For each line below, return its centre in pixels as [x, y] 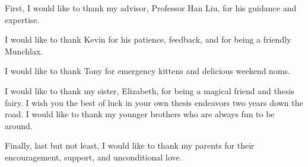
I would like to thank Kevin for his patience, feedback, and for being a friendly [148, 39]
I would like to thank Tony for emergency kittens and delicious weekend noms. [147, 71]
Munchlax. [24, 51]
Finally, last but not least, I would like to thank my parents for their [130, 145]
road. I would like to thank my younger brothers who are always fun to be [140, 114]
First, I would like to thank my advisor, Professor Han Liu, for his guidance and [151, 8]
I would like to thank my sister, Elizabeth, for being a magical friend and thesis [150, 90]
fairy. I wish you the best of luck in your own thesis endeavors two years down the [154, 102]
